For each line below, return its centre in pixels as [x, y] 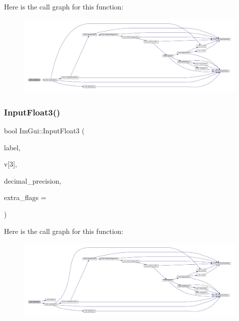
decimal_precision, [33, 180]
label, [12, 147]
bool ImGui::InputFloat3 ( [44, 131]
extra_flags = [25, 197]
